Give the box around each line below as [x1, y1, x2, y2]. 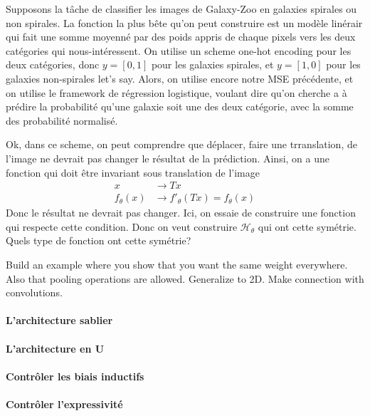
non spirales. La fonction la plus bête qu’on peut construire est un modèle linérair [6, 15, 363, 30]
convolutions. [6, 285, 63, 300]
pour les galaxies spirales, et [151, 57, 274, 72]
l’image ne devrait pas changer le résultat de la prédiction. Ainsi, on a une [6, 150, 329, 165]
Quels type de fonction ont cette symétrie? [6, 233, 191, 248]
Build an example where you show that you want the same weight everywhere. [6, 256, 348, 271]
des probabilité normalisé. [6, 113, 118, 128]
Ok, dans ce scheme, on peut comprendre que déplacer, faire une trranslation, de [6, 137, 357, 152]
